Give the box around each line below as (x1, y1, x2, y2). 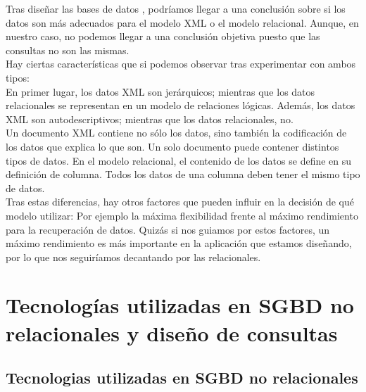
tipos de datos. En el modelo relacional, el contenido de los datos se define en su (6, 153, 352, 167)
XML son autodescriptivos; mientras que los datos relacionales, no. (6, 111, 294, 126)
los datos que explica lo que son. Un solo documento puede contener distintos (6, 139, 339, 153)
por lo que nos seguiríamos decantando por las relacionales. (6, 249, 261, 264)
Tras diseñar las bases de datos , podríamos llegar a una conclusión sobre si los (6, 1, 346, 15)
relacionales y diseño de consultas (6, 318, 338, 347)
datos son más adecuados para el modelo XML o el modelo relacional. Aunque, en (6, 15, 359, 30)
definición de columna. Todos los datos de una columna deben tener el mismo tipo (6, 167, 360, 182)
